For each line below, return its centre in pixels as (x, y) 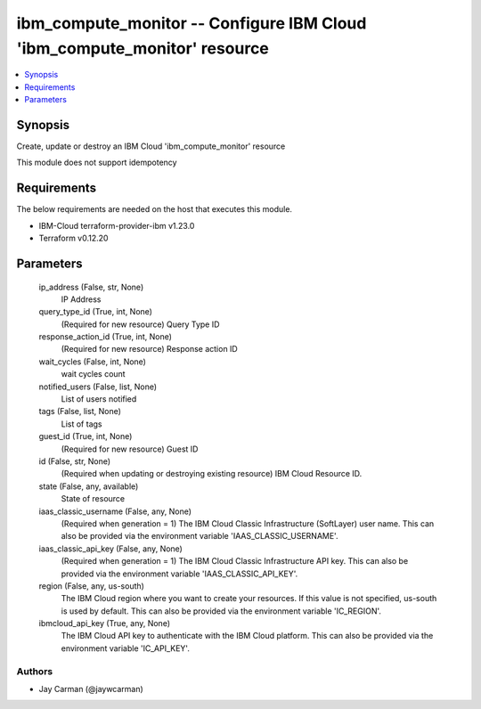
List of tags (82, 424)
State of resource (93, 499)
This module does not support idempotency (97, 163)
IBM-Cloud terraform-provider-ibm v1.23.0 (117, 225)
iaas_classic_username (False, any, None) (115, 511)
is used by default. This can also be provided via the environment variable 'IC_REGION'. (221, 611)
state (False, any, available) (89, 486)
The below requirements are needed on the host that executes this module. (155, 209)
